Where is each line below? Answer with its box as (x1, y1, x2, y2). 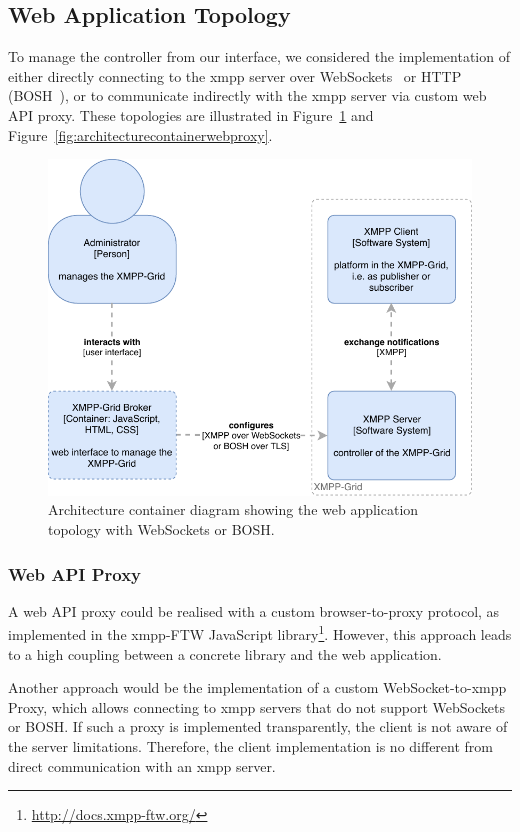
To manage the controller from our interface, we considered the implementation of (8, 46, 510, 67)
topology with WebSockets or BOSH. (48, 519, 275, 539)
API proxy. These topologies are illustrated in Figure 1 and (8, 104, 374, 125)
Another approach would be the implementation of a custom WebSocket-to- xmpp (8, 677, 507, 698)
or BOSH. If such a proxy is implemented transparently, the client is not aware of (8, 716, 508, 737)
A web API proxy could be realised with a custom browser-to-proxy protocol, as (8, 600, 500, 621)
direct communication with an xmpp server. (8, 755, 276, 776)
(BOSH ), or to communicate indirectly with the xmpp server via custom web (8, 85, 487, 106)
